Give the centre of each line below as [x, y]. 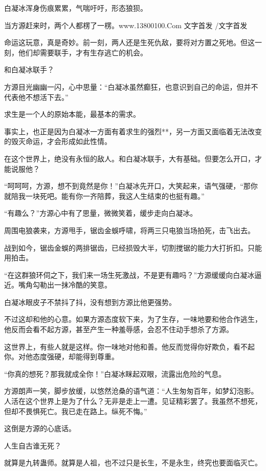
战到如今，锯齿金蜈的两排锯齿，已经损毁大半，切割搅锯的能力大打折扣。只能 [133, 247]
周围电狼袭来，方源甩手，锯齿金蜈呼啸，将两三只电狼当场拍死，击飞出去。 [129, 230]
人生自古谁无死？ [33, 445]
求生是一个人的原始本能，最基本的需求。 [72, 114]
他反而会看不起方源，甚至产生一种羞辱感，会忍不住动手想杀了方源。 [119, 329]
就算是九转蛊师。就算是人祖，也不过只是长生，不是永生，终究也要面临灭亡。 [133, 463]
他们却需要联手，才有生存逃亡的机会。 [83, 52]
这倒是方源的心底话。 [40, 428]
